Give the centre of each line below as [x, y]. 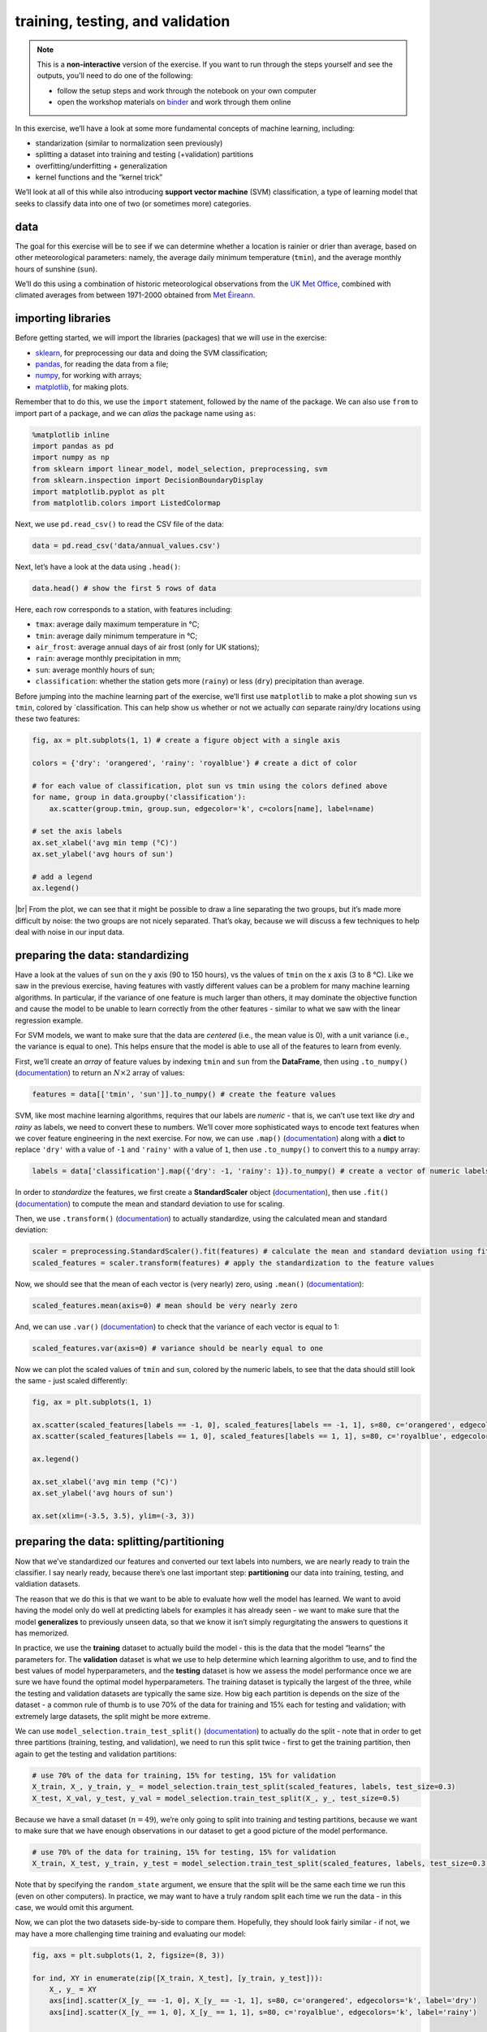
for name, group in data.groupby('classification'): [139, 797]
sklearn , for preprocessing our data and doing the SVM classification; [151, 353]
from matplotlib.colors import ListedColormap [126, 503]
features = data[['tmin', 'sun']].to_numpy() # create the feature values [184, 1094]
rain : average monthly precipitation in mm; [108, 658]
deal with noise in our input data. [70, 932]
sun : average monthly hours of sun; [95, 670]
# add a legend [62, 877]
